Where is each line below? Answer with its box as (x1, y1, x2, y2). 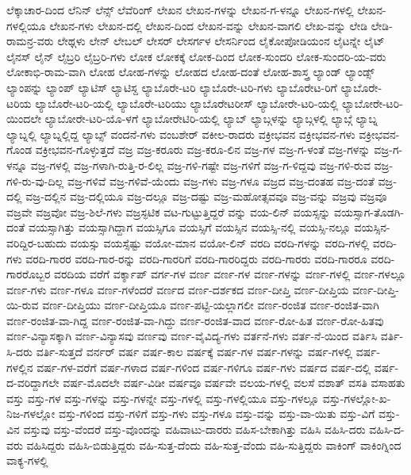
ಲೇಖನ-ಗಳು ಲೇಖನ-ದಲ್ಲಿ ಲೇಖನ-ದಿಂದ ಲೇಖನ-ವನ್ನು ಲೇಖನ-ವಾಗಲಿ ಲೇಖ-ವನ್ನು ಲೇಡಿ (49, 17, 368, 33)
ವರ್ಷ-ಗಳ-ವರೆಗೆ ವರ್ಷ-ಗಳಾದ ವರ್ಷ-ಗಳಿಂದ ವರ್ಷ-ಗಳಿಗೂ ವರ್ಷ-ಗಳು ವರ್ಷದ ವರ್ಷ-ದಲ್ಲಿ (36, 358, 371, 375)
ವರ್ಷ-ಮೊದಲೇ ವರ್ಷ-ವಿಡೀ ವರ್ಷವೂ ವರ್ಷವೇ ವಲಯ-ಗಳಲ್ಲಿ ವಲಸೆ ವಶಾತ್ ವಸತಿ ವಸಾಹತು (63, 374, 405, 391)
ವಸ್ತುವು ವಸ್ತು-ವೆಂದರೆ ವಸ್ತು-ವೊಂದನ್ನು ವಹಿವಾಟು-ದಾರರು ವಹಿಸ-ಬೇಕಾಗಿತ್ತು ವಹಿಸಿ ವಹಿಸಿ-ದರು (23, 421, 366, 438)
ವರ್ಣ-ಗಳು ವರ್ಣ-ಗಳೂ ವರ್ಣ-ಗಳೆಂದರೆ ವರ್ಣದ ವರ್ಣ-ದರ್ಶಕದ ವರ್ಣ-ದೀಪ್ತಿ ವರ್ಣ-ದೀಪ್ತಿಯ (6, 281, 349, 297)
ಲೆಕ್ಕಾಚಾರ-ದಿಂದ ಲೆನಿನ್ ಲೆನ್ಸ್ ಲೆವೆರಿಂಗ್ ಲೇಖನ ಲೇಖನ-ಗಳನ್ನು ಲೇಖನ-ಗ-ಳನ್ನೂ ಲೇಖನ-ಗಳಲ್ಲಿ (6, 2, 354, 17)
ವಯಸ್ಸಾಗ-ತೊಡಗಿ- (334, 203, 405, 220)
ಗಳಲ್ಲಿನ (6, 358, 33, 375)
